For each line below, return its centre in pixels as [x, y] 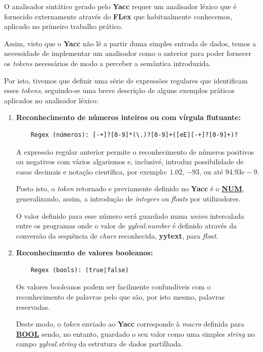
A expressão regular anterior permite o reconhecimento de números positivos [135, 151]
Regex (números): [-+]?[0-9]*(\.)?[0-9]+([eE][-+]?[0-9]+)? [134, 135]
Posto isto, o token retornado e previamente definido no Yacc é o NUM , [130, 188]
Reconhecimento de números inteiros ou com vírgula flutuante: [128, 117]
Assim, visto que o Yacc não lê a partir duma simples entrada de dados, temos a [130, 43]
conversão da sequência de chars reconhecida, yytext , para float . [117, 235]
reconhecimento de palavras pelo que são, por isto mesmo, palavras [120, 297]
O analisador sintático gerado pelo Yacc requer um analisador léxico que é [120, 6]
